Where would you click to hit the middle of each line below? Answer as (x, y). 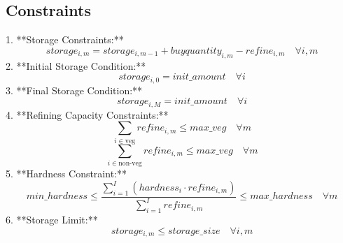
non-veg (130, 163)
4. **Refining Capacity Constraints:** (87, 114)
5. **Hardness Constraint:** (66, 173)
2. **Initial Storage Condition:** (76, 65)
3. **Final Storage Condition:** (74, 90)
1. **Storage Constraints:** (65, 39)
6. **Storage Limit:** (52, 220)
